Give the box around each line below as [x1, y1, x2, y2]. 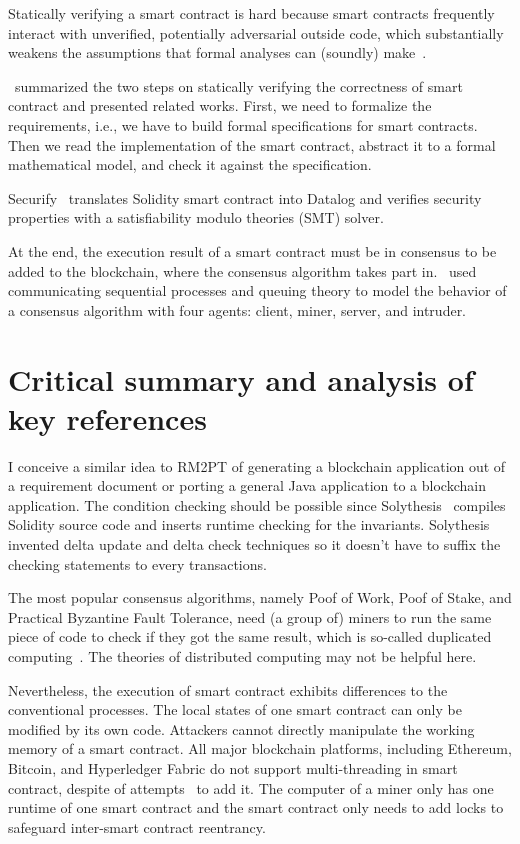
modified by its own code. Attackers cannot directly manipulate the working [8, 718, 475, 739]
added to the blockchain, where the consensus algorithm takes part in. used [8, 260, 477, 281]
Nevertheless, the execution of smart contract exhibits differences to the [8, 679, 448, 700]
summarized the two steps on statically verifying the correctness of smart [14, 75, 463, 96]
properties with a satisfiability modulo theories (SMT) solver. [8, 207, 384, 228]
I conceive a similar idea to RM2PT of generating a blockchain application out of [8, 455, 506, 476]
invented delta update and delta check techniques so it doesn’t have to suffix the [8, 534, 501, 554]
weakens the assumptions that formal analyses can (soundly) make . [8, 42, 427, 63]
